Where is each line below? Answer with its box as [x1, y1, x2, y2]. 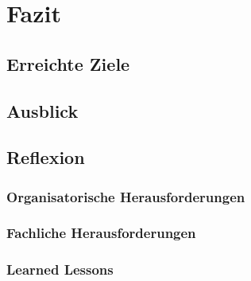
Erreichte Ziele [6, 51, 130, 76]
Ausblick [6, 98, 79, 123]
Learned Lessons [6, 260, 114, 279]
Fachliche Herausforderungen [6, 223, 196, 243]
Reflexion [6, 145, 85, 170]
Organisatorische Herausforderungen [6, 186, 245, 206]
